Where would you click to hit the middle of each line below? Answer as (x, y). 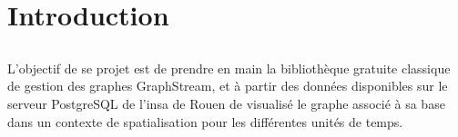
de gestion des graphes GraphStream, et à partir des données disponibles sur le (228, 86)
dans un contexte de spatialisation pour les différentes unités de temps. (205, 121)
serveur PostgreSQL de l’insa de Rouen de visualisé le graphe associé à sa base (226, 103)
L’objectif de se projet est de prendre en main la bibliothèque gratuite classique (229, 68)
